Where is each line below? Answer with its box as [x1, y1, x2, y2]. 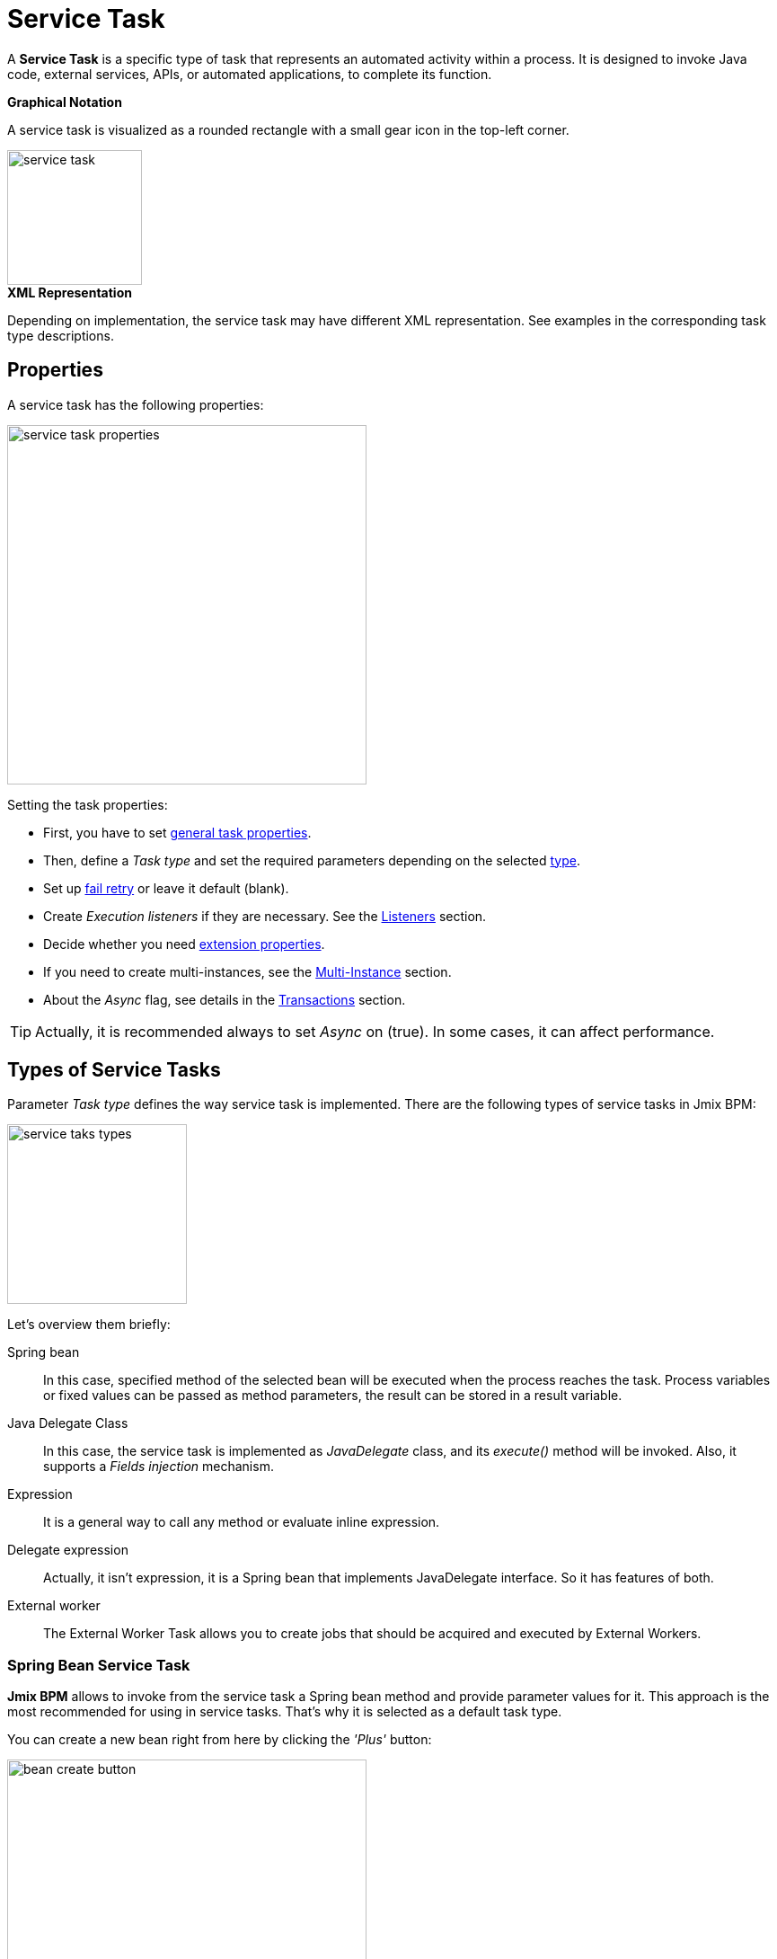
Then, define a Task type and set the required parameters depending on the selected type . [43, 852, 581, 868]
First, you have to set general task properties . [43, 824, 312, 840]
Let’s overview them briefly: [7, 1316, 171, 1333]
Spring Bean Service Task [7, 1655, 190, 1674]
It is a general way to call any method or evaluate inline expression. [43, 1514, 440, 1530]
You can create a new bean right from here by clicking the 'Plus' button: [7, 1732, 432, 1748]
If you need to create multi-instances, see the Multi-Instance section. [43, 963, 452, 979]
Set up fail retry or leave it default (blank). [43, 880, 289, 896]
